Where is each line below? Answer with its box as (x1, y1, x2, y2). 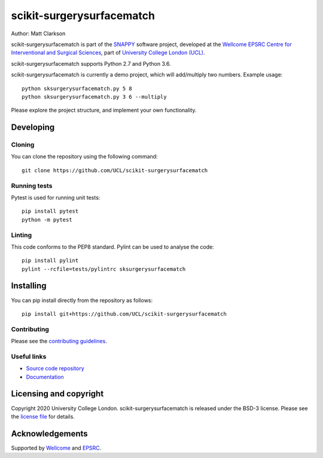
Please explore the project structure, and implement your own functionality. (11, 106, 197, 114)
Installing (11, 281, 47, 291)
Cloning (11, 141, 35, 149)
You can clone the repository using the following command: (11, 153, 158, 160)
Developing (11, 123, 55, 133)
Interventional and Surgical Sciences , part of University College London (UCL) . (11, 49, 206, 56)
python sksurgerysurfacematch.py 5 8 (22, 85, 133, 92)
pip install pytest (22, 208, 79, 215)
